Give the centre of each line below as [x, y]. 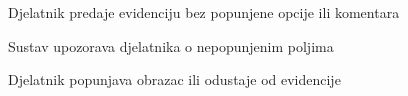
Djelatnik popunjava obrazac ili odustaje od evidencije [174, 79]
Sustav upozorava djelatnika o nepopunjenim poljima [171, 45]
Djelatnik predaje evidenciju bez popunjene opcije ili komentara [204, 12]
